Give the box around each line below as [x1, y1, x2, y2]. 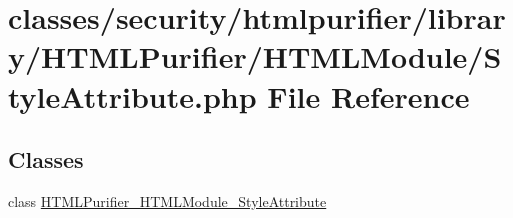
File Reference [267, 75, 470, 116]
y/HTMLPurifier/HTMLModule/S [8, 36, 502, 77]
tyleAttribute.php [8, 75, 257, 116]
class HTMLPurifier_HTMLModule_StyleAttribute [8, 190, 327, 211]
